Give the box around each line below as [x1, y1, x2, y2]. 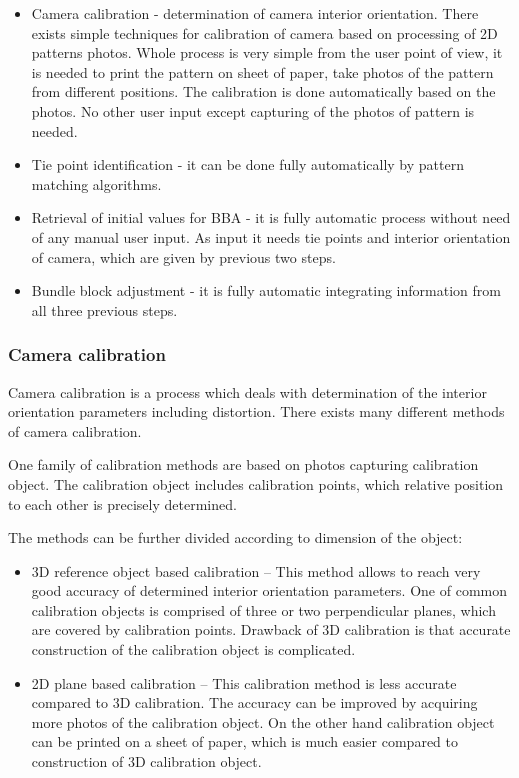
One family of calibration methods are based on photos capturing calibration [8, 454, 479, 475]
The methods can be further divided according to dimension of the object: [8, 527, 463, 548]
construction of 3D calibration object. [31, 751, 262, 772]
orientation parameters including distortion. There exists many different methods [8, 401, 505, 422]
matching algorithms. [31, 173, 162, 194]
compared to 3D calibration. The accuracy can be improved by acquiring [31, 692, 478, 713]
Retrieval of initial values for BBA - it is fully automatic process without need [31, 207, 511, 228]
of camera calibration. [8, 420, 142, 441]
